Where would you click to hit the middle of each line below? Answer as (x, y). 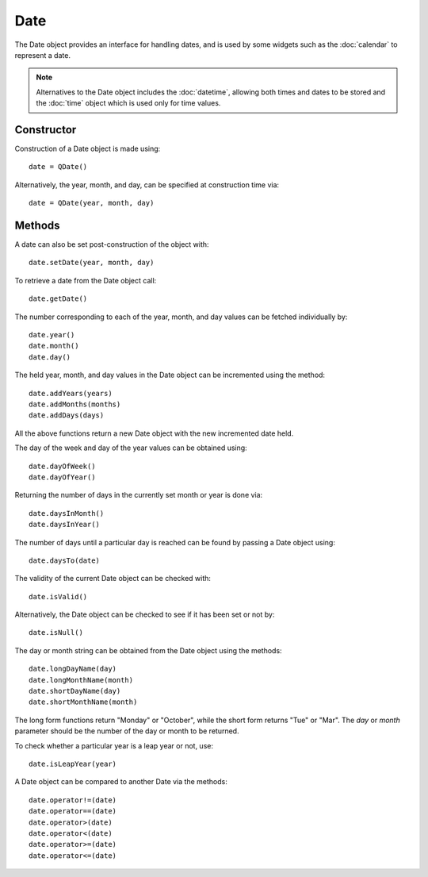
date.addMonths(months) (75, 404)
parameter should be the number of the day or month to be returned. (127, 731)
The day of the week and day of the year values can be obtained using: (131, 448)
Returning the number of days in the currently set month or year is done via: (139, 495)
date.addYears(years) (71, 393)
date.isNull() (56, 633)
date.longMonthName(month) (81, 680)
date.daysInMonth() (67, 513)
